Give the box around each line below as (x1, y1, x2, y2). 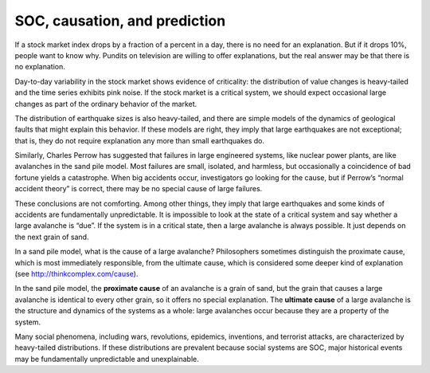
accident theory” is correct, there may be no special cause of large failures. (14, 184, 263, 194)
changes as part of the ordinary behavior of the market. (14, 99, 197, 108)
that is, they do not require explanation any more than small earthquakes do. (14, 135, 264, 145)
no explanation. (14, 62, 65, 72)
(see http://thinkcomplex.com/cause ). (14, 269, 139, 278)
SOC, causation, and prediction (14, 12, 226, 29)
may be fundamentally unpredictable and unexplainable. (14, 354, 199, 363)
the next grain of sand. (14, 232, 89, 241)
